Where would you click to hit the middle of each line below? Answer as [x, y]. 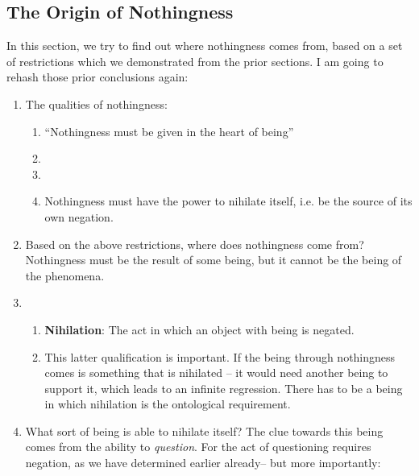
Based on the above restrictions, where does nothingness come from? [195, 244]
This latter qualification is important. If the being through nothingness [220, 356]
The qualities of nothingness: [96, 103]
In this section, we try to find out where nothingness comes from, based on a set [205, 46]
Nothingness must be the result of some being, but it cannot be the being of [214, 260]
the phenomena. [65, 275]
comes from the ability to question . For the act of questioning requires [198, 447]
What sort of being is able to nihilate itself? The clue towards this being [204, 430]
